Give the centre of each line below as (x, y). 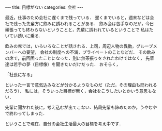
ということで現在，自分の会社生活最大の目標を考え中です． (64, 124)
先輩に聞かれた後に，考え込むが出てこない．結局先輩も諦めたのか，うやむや (81, 107)
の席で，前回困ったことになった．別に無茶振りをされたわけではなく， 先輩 (80, 58)
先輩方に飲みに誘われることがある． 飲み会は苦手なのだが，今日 (90, 24)
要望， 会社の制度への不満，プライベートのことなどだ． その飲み (91, 52)
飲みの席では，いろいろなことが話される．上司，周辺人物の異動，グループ (79, 46)
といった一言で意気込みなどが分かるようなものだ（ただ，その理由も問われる (81, 85)
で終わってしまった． (26, 113)
